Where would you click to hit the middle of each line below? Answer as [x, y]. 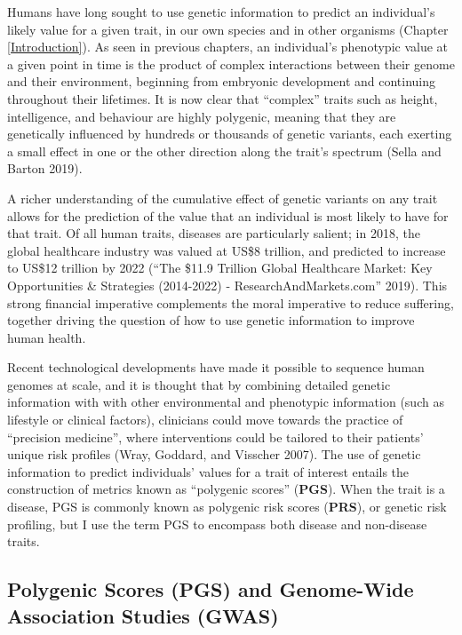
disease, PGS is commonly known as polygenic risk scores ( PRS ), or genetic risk [227, 507]
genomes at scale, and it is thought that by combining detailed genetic [199, 384]
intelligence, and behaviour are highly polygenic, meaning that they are [202, 116]
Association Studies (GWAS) [143, 615]
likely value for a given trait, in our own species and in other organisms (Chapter [228, 29]
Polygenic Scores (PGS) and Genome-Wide [211, 589]
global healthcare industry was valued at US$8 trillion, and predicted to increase [227, 250]
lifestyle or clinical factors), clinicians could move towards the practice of [205, 420]
